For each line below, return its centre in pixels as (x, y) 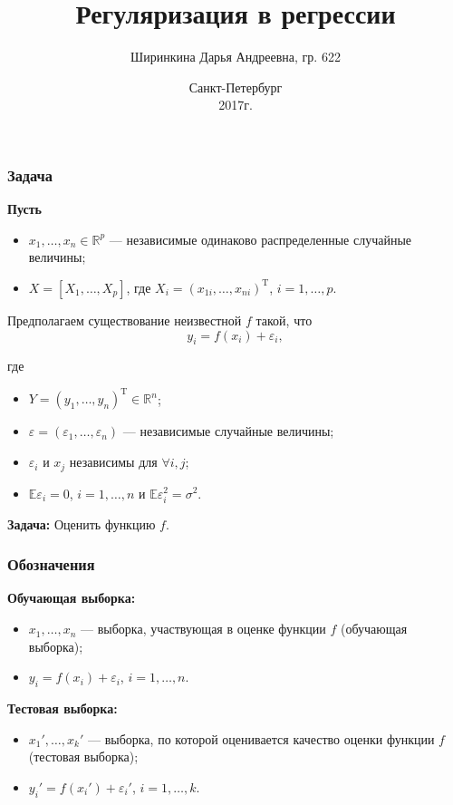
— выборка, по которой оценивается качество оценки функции (261, 738)
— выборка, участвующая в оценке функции (203, 629)
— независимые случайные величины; (228, 431)
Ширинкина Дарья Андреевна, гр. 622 (236, 57)
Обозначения (51, 564)
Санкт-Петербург (236, 87)
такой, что (284, 320)
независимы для (113, 462)
